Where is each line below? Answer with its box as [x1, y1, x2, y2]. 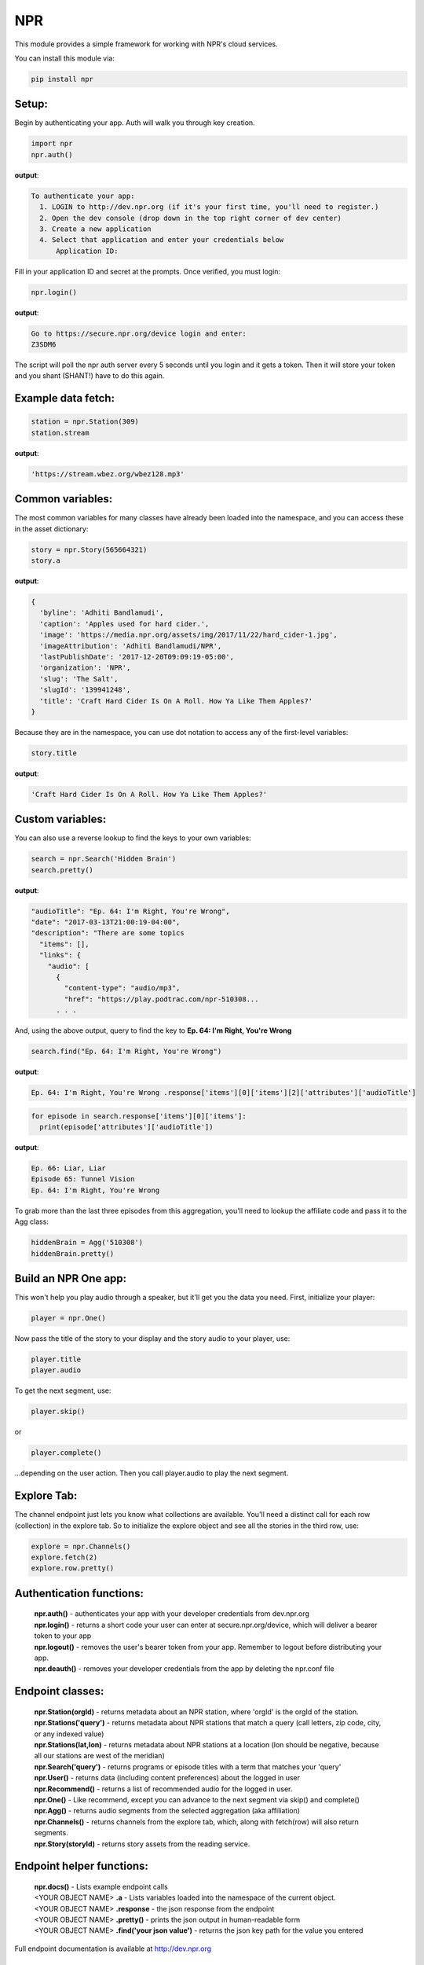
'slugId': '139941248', [39, 685, 131, 695]
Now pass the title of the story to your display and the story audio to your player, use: [14, 1334, 291, 1343]
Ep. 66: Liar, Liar [31, 1164, 106, 1173]
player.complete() [31, 1449, 102, 1457]
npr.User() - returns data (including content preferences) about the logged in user [34, 1773, 301, 1783]
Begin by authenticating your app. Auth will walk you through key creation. [14, 118, 255, 127]
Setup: [14, 97, 49, 111]
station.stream [31, 428, 90, 437]
